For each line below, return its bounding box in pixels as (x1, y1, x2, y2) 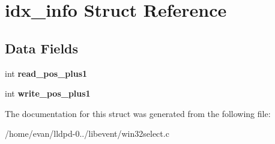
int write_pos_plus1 (5, 87, 91, 100)
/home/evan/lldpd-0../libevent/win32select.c (5, 127, 169, 140)
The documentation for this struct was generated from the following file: (5, 107, 271, 119)
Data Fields (5, 38, 79, 57)
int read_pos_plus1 (5, 67, 88, 79)
